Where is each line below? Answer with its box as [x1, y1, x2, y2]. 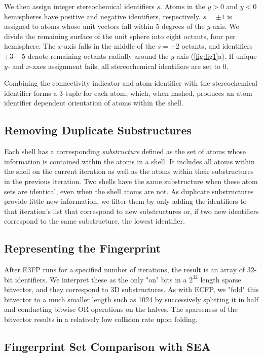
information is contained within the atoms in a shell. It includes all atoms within [4, 156, 255, 166]
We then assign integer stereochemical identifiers [4, 1, 155, 11]
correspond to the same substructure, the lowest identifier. [4, 216, 185, 226]
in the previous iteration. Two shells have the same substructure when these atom [4, 175, 258, 186]
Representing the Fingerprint [4, 240, 161, 256]
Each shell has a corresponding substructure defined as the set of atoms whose [4, 146, 246, 157]
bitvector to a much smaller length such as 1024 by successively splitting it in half [4, 294, 258, 304]
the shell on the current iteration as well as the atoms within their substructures [4, 166, 254, 176]
